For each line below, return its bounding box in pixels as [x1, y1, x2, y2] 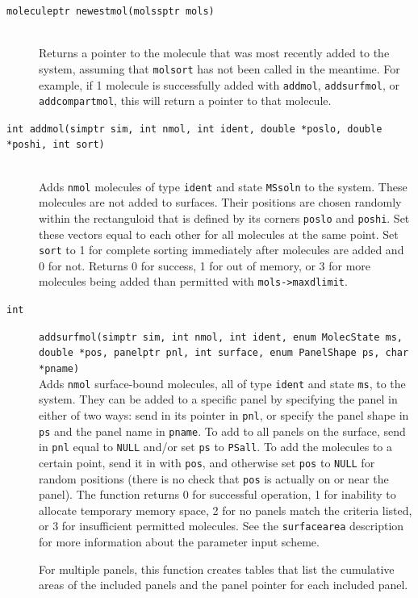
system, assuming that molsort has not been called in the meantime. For [39, 60, 400, 77]
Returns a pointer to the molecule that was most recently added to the [39, 44, 390, 61]
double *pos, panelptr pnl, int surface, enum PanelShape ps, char [39, 347, 409, 359]
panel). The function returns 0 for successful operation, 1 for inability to [39, 486, 396, 503]
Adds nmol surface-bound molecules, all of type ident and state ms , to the [39, 374, 406, 391]
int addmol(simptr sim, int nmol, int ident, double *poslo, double [6, 123, 382, 135]
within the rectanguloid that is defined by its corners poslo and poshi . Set [39, 209, 410, 226]
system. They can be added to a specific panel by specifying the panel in [39, 391, 398, 408]
